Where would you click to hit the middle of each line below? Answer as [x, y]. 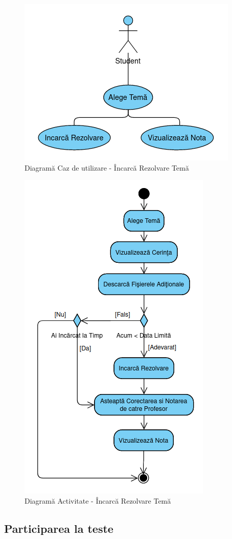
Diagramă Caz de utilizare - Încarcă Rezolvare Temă [107, 167]
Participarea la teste [59, 528]
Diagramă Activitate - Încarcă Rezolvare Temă [98, 500]
